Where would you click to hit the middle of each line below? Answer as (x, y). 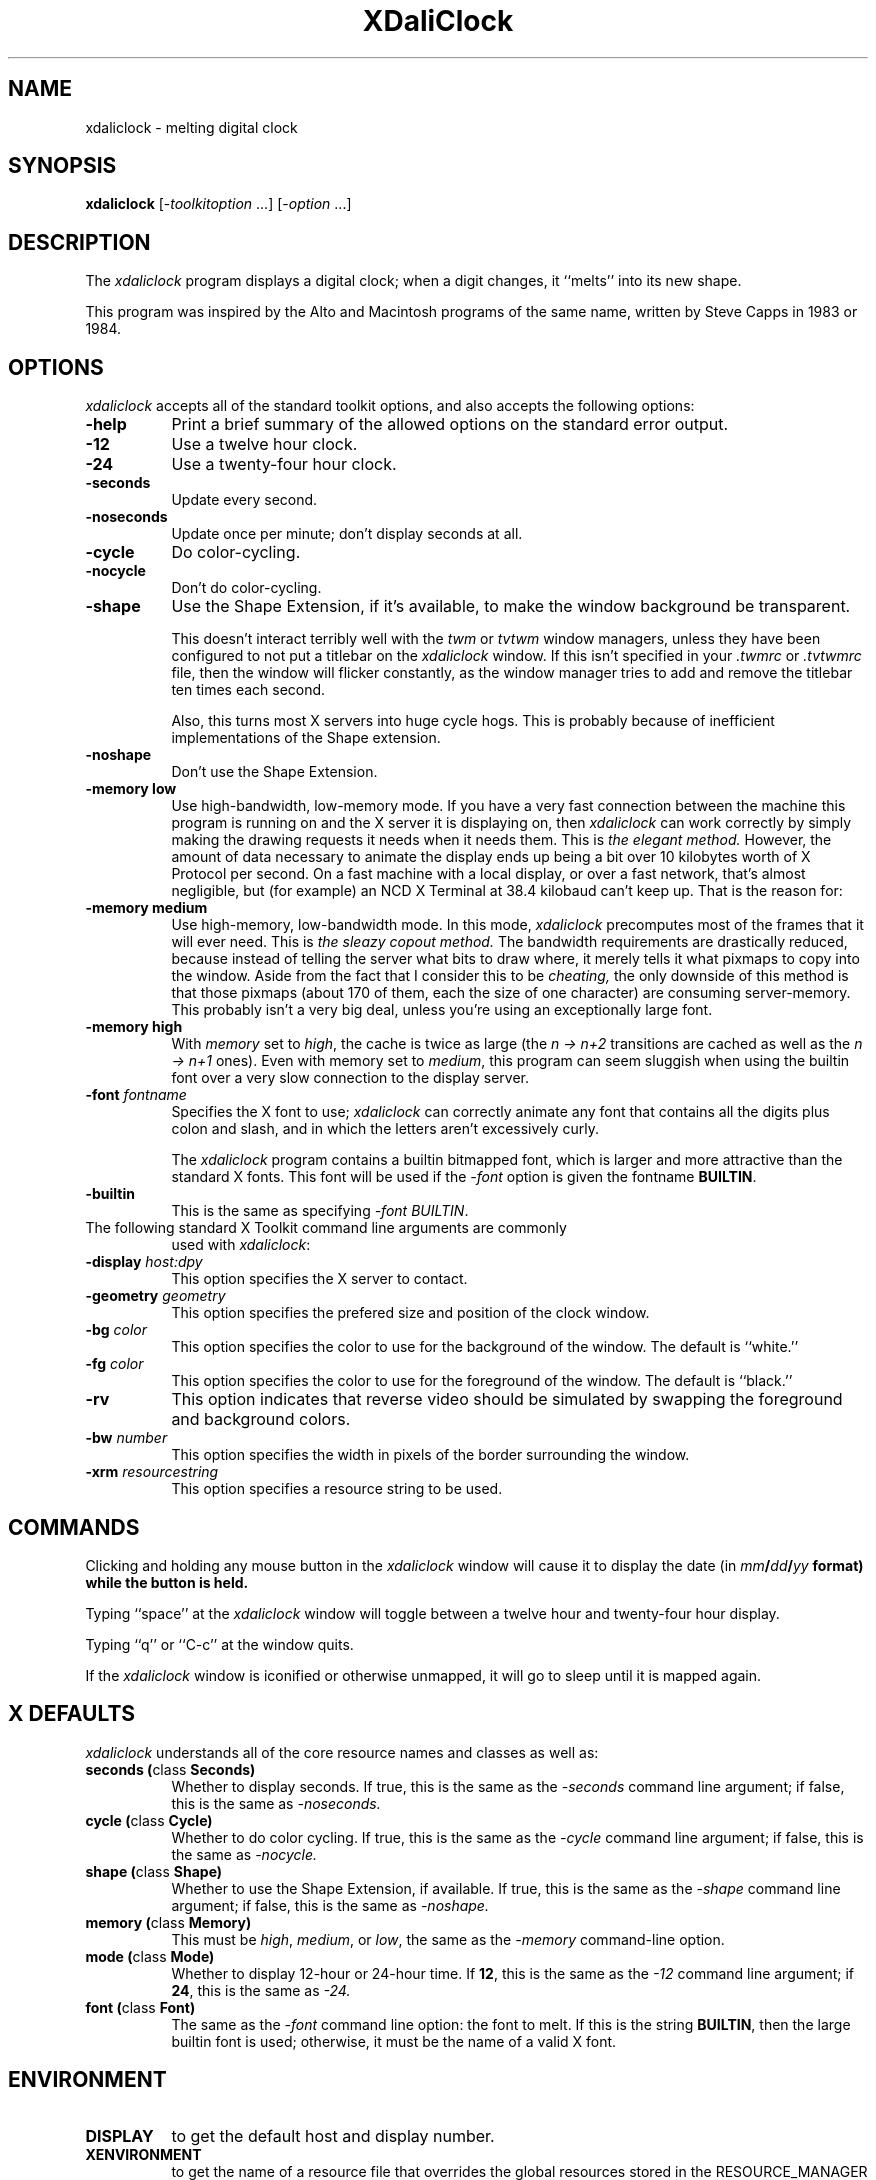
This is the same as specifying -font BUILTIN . (320, 1211)
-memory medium (146, 908)
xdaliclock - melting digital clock (191, 127)
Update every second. (244, 500)
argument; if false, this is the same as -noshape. (330, 1905)
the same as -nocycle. (244, 1854)
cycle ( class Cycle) (149, 1820)
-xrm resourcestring (152, 1472)
